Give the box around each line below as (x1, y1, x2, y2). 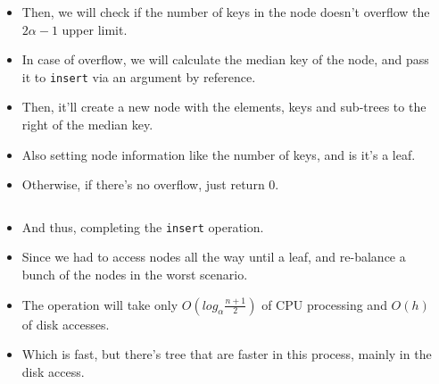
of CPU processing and (261, 295, 387, 313)
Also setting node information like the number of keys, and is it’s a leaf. (21, 145, 416, 163)
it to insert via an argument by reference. (21, 67, 256, 86)
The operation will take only (21, 295, 178, 313)
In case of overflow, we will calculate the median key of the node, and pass (21, 50, 429, 69)
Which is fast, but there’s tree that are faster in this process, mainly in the (21, 345, 432, 363)
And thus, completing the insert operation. (21, 217, 264, 236)
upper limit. (62, 20, 128, 38)
